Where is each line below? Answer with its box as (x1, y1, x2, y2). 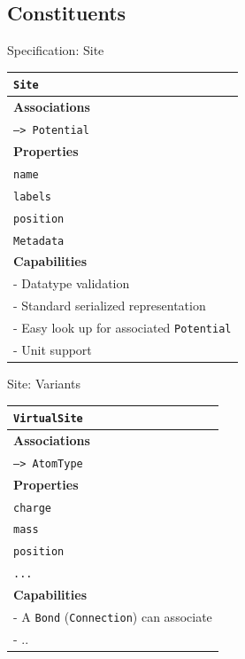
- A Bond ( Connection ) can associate (13, 608, 212, 626)
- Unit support (13, 340, 92, 358)
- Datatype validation (13, 274, 130, 293)
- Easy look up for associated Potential (13, 318, 232, 336)
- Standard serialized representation (13, 296, 206, 315)
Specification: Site (7, 41, 104, 59)
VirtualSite (13, 412, 83, 426)
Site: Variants (7, 373, 80, 392)
